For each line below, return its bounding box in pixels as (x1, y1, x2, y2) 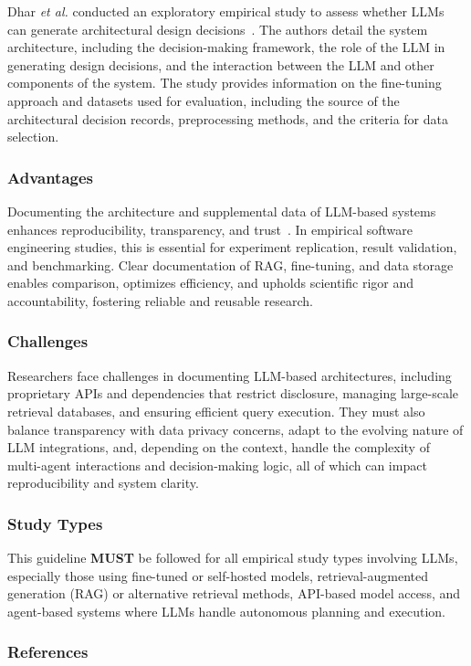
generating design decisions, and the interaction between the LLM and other (7, 55, 434, 74)
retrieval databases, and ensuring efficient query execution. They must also (7, 401, 425, 420)
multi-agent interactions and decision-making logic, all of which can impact (7, 455, 427, 474)
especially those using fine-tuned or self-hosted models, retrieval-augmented (7, 566, 429, 585)
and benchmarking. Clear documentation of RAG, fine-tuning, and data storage (7, 255, 454, 274)
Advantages (7, 165, 94, 188)
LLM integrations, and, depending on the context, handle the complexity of (7, 438, 430, 457)
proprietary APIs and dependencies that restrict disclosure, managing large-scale (7, 384, 459, 403)
